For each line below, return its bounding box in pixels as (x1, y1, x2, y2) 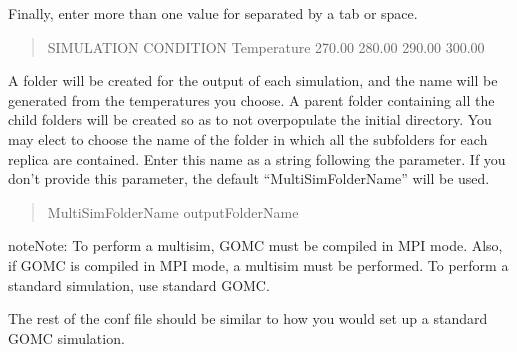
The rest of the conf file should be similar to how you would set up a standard (8, 308, 488, 329)
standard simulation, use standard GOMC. (8, 274, 270, 295)
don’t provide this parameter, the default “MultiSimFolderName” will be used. (8, 168, 490, 189)
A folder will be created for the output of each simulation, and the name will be (8, 70, 498, 91)
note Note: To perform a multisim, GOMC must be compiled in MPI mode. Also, (8, 235, 503, 256)
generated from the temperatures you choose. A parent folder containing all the (8, 89, 495, 110)
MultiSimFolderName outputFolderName (47, 201, 299, 222)
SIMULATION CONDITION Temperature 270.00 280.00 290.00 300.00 (47, 36, 485, 57)
